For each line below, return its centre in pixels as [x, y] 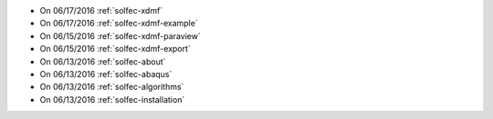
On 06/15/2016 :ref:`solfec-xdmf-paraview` [120, 35]
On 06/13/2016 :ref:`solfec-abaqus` [106, 74]
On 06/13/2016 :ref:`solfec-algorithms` [112, 87]
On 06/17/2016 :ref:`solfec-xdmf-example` [119, 24]
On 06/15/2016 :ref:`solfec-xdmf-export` [115, 49]
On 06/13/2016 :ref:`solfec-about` [103, 61]
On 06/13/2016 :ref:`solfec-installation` [112, 99]
